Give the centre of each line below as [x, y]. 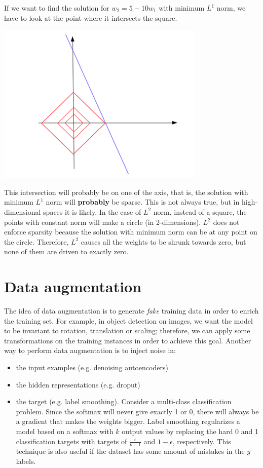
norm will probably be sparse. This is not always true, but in [143, 202]
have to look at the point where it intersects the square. [91, 17]
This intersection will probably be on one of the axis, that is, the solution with [126, 192]
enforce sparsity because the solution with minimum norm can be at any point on [131, 232]
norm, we [231, 8]
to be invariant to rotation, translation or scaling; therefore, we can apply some [127, 330]
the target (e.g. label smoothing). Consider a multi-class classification [124, 401]
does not [226, 222]
